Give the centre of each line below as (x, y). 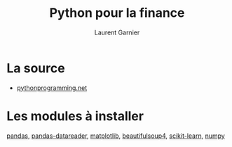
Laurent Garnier (117, 32)
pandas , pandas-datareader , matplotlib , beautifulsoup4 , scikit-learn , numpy (116, 136)
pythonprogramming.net (52, 88)
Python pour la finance (117, 13)
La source (36, 68)
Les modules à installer (75, 116)
